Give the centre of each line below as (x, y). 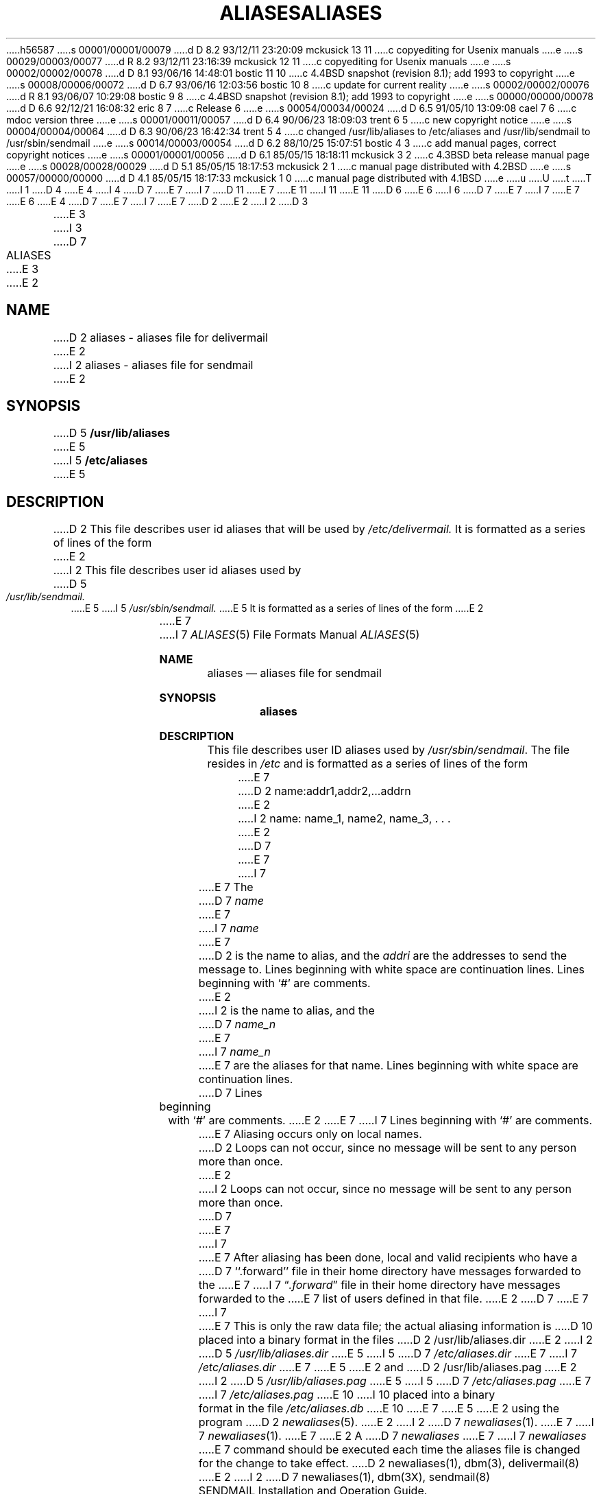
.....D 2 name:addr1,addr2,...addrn (324, 791)
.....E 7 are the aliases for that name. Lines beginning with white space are (388, 1066)
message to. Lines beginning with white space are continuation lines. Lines (392, 970)
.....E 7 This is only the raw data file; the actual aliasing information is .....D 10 (395, 1326)
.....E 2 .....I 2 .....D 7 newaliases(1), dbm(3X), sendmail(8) (344, 1477)
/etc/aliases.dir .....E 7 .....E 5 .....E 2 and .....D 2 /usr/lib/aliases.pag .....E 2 (388, 1367)
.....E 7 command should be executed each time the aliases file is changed (389, 1450)
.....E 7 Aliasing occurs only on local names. (310, 1134)
